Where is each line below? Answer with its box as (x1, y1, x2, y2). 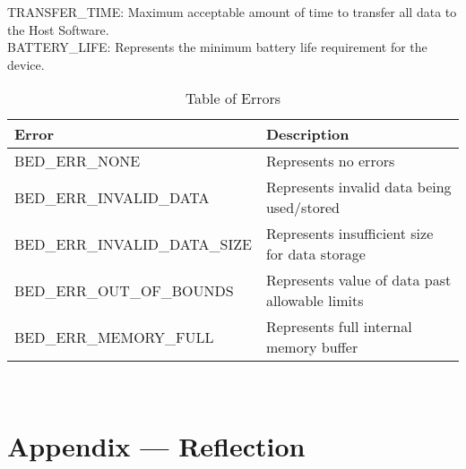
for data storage (265, 243, 366, 265)
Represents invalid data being (265, 176, 452, 198)
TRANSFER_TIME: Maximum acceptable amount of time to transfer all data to (7, 3, 457, 21)
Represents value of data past (265, 269, 452, 291)
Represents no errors (265, 150, 395, 172)
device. (7, 55, 45, 73)
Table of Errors (185, 88, 281, 109)
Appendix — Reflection (7, 428, 306, 465)
